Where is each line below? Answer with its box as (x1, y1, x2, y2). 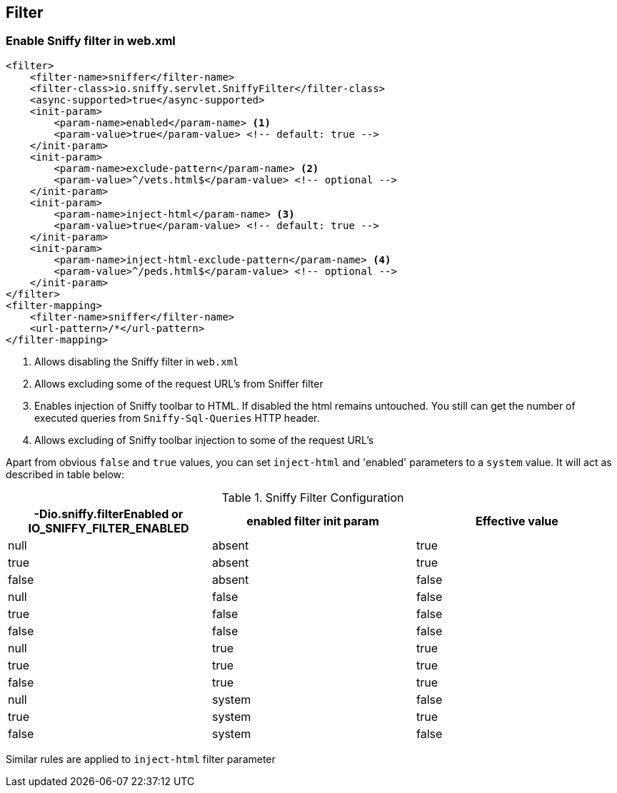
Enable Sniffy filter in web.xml (6, 34, 176, 49)
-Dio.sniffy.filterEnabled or (34, 506, 184, 521)
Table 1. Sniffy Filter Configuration (221, 490, 404, 505)
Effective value (476, 513, 558, 528)
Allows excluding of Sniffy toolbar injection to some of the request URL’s (34, 433, 374, 446)
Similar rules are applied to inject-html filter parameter (6, 752, 276, 765)
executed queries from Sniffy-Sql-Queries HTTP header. (34, 411, 320, 424)
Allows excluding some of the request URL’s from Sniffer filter (34, 377, 323, 390)
